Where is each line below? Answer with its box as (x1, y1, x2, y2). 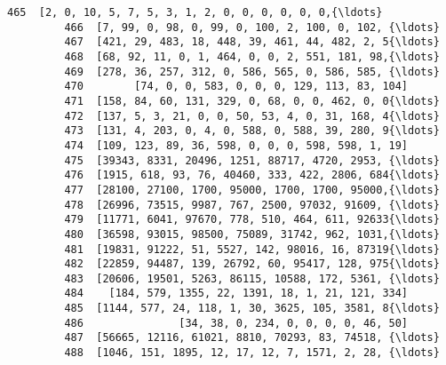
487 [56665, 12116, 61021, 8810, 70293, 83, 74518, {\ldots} (64, 331, 440, 345)
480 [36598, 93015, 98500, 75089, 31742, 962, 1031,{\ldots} (64, 227, 440, 241)
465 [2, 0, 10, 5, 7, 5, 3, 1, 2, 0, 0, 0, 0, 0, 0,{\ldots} (7, 6, 383, 19)
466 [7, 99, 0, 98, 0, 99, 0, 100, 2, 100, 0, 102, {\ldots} (64, 20, 440, 34)
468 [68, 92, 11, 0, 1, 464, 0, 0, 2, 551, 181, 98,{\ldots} (64, 50, 440, 63)
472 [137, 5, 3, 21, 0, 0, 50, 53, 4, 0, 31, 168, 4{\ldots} (64, 109, 440, 123)
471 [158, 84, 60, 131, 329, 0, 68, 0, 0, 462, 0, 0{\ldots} (64, 94, 440, 107)
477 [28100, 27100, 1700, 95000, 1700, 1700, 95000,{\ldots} (64, 183, 440, 196)
